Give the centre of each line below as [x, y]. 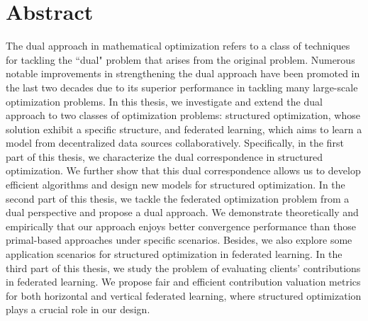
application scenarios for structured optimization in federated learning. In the [174, 254]
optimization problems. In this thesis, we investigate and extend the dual [164, 101]
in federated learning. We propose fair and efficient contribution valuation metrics [183, 282]
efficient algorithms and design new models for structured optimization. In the [175, 185]
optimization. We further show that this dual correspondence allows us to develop [183, 170]
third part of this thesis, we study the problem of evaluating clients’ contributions [183, 267]
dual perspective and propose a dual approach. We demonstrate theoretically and [182, 212]
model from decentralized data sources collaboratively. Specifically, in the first [175, 143]
